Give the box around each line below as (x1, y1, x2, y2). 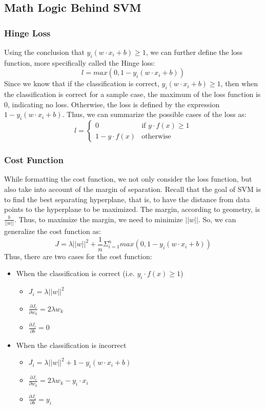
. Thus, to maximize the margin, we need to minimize (14, 213, 183, 224)
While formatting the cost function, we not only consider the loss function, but (4, 173, 252, 184)
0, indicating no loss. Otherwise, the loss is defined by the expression (4, 99, 220, 109)
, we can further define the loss (146, 47, 243, 57)
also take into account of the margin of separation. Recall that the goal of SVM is (4, 183, 261, 194)
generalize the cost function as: (4, 226, 101, 237)
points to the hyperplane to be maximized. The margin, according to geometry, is (4, 204, 260, 215)
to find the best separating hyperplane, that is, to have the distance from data (4, 193, 250, 204)
